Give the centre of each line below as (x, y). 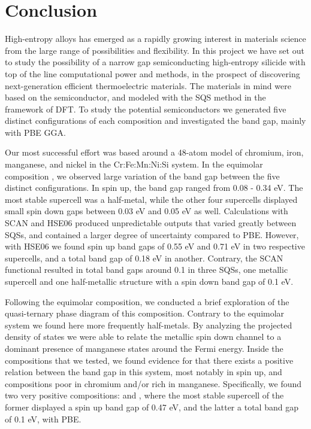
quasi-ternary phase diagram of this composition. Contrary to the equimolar (145, 313)
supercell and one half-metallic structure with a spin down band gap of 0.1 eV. (149, 281)
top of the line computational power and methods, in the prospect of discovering (153, 73)
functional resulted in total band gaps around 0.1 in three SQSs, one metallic (147, 270)
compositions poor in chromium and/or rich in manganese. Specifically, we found (153, 383)
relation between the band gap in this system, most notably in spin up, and (144, 372)
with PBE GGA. (35, 132)
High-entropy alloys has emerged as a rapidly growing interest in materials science (155, 39)
